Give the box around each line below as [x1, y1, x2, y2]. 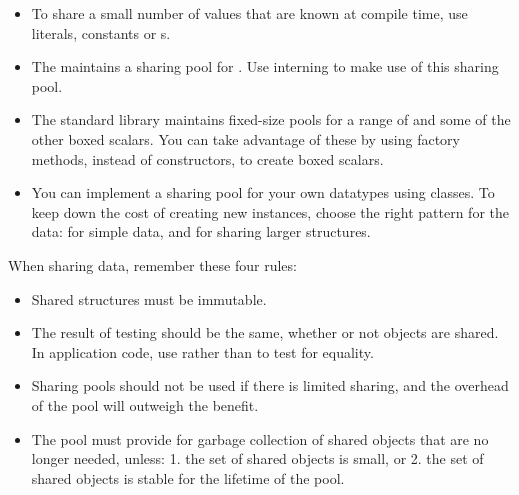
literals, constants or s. [31, 22, 171, 43]
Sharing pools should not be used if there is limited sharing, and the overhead [31, 375, 509, 396]
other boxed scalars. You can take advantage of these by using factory [31, 128, 460, 149]
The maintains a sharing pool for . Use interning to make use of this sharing [31, 56, 499, 77]
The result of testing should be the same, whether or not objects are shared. [31, 322, 499, 343]
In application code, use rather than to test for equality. [31, 341, 374, 362]
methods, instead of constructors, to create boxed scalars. [31, 148, 384, 169]
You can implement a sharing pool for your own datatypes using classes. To [31, 182, 495, 203]
